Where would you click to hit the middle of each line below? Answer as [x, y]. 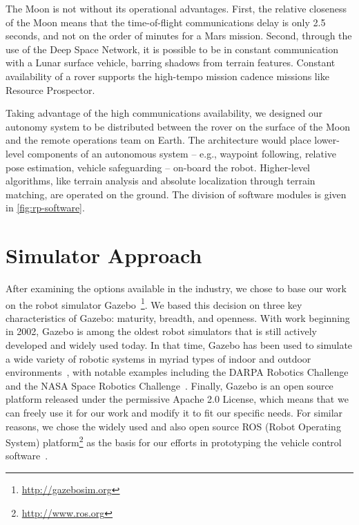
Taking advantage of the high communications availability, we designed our [164, 113]
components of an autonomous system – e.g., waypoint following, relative [182, 153]
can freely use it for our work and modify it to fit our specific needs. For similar [174, 413]
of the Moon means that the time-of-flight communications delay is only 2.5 [166, 22]
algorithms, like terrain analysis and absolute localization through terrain [161, 181]
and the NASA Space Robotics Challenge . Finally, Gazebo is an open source [169, 385]
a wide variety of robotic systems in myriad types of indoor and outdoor [158, 358]
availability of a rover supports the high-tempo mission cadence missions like [167, 76]
